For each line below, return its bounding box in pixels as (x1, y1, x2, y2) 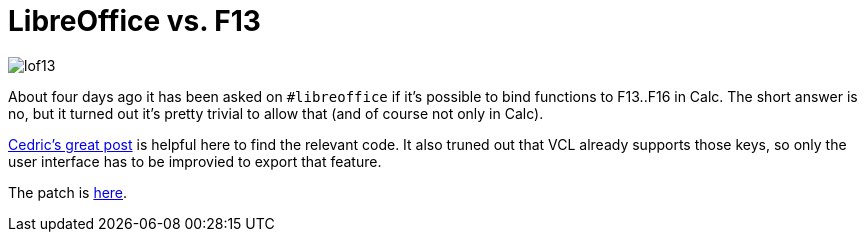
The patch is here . (8, 183, 128, 201)
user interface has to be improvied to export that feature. (8, 152, 382, 170)
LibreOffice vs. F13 (8, 4, 261, 38)
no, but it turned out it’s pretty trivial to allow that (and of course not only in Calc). (8, 104, 544, 122)
